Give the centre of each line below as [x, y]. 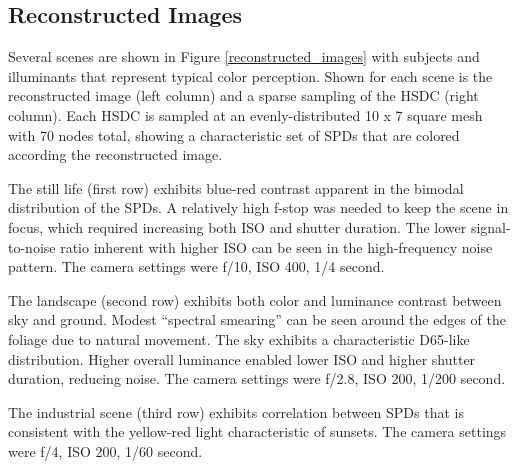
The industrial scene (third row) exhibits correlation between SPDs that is [236, 411]
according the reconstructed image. [115, 154]
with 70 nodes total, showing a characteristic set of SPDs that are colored [234, 134]
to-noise [32, 246]
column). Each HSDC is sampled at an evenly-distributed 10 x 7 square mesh [245, 114]
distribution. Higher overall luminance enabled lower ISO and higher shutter [242, 358]
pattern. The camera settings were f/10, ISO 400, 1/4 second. [196, 266]
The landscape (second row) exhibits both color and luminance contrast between [255, 299]
